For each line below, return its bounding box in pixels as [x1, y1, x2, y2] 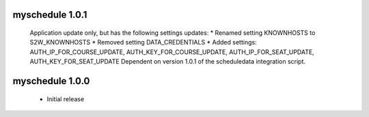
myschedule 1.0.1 [12, 9, 87, 21]
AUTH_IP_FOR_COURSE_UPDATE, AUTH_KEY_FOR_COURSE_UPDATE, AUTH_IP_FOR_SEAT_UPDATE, [29, 48, 314, 56]
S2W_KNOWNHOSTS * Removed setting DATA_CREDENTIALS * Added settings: [29, 38, 257, 47]
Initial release [46, 94, 85, 103]
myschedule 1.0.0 [12, 75, 90, 87]
